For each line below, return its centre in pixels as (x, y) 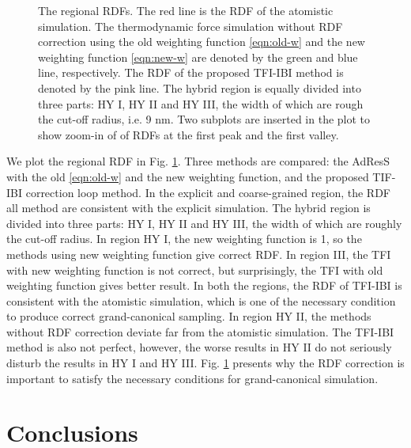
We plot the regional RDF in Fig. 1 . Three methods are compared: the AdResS (198, 161)
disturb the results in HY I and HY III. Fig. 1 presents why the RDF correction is (205, 363)
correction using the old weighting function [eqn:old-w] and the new (202, 42)
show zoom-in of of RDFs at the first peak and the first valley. (189, 134)
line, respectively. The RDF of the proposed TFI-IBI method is (191, 72)
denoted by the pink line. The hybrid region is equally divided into (200, 87)
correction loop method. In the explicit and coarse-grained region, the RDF (208, 192)
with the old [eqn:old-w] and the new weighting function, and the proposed (188, 176)
